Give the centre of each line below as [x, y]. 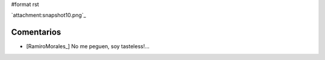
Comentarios [36, 32]
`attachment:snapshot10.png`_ [49, 15]
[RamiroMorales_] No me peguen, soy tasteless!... [88, 46]
